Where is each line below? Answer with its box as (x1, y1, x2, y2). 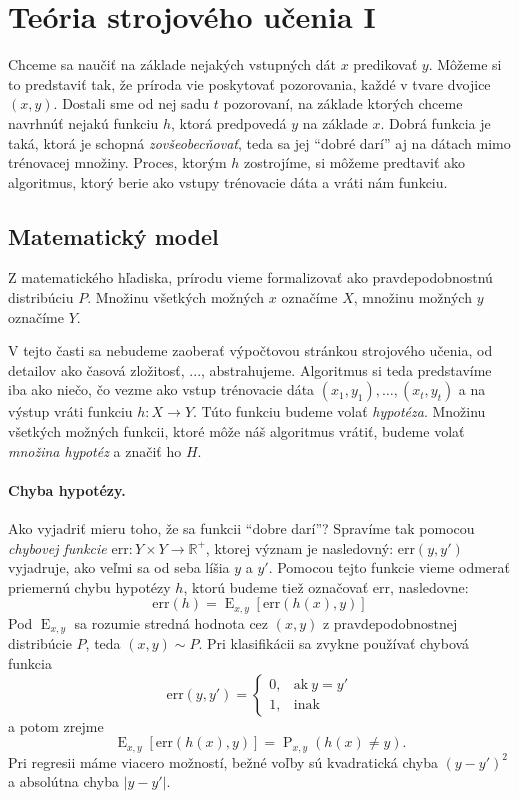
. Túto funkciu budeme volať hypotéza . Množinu (193, 401, 486, 422)
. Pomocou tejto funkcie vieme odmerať (268, 557, 510, 578)
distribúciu (8, 287, 74, 308)
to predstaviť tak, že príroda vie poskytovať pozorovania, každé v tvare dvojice (8, 73, 491, 94)
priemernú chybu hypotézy (8, 576, 171, 597)
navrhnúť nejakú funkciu (8, 112, 159, 133)
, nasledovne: (390, 576, 469, 597)
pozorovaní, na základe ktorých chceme (223, 93, 463, 114)
